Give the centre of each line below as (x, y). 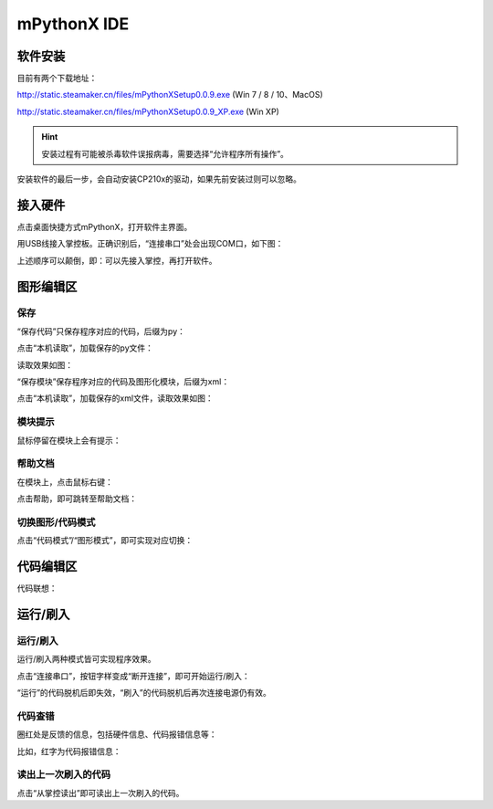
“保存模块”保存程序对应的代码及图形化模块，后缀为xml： (123, 382)
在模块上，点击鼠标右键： (65, 482)
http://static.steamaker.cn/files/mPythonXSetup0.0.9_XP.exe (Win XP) (148, 111)
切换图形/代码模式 (56, 522)
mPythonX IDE (73, 24)
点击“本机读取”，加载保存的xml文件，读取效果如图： (115, 398)
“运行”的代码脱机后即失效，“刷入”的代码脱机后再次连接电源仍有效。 (144, 693)
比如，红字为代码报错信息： (69, 751)
